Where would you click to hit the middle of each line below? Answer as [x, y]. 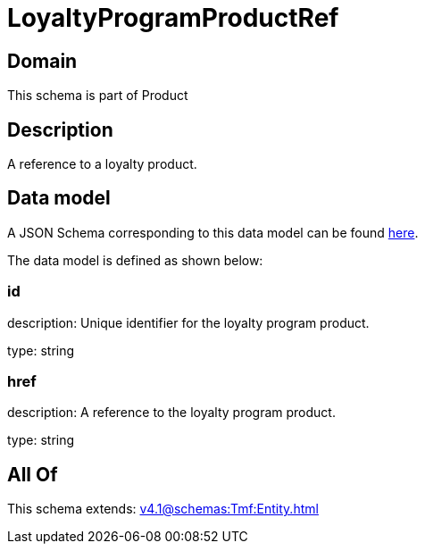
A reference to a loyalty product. [102, 164]
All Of [33, 474]
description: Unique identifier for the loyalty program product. [188, 322]
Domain [42, 61]
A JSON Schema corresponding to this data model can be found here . [213, 232]
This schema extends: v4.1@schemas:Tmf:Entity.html [163, 509]
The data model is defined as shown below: [135, 260]
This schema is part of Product [98, 96]
